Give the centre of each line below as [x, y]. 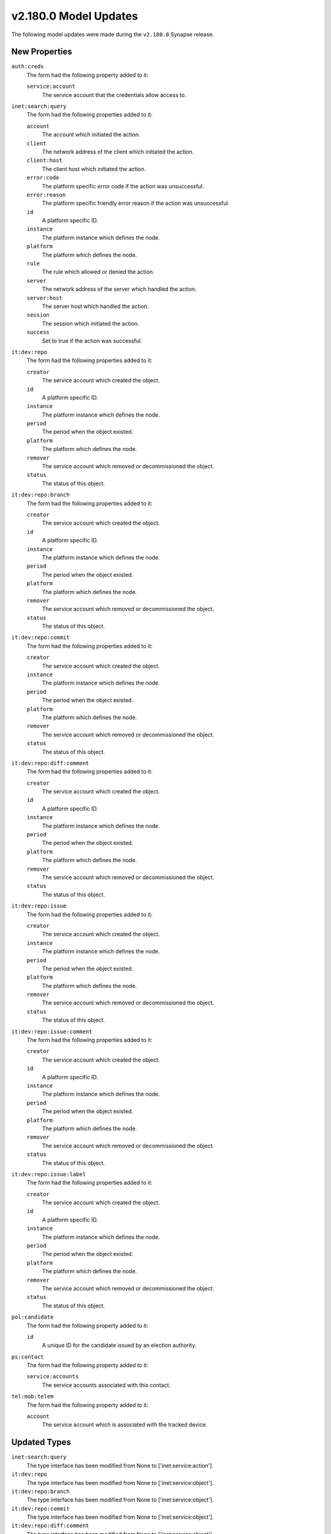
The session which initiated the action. [90, 323]
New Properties [42, 52]
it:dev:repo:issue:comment [52, 1031]
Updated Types [41, 1442]
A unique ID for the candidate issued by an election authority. [119, 1345]
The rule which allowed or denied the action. [98, 272]
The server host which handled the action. [95, 306]
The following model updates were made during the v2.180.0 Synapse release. [113, 34]
